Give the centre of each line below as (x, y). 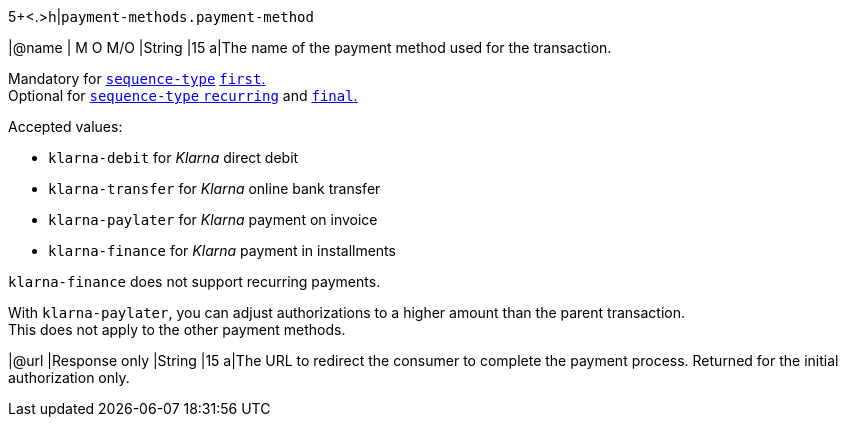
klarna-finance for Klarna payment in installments (222, 250)
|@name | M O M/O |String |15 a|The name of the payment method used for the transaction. (310, 47)
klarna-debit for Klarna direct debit (173, 157)
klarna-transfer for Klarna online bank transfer (214, 188)
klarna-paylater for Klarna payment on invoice (213, 219)
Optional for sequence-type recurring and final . (183, 95)
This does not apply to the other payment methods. (177, 329)
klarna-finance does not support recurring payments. (194, 281)
